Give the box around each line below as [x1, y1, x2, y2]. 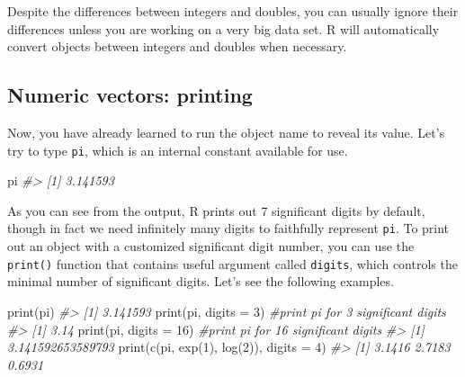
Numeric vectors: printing [7, 81, 253, 109]
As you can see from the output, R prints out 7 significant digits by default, [7, 201, 425, 220]
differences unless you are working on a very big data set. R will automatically [7, 19, 440, 38]
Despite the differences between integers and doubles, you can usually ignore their [7, 2, 459, 20]
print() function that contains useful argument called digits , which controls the [7, 254, 458, 273]
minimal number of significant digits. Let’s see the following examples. [7, 272, 394, 291]
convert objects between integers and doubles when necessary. [7, 37, 347, 56]
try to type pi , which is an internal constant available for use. [7, 140, 348, 159]
